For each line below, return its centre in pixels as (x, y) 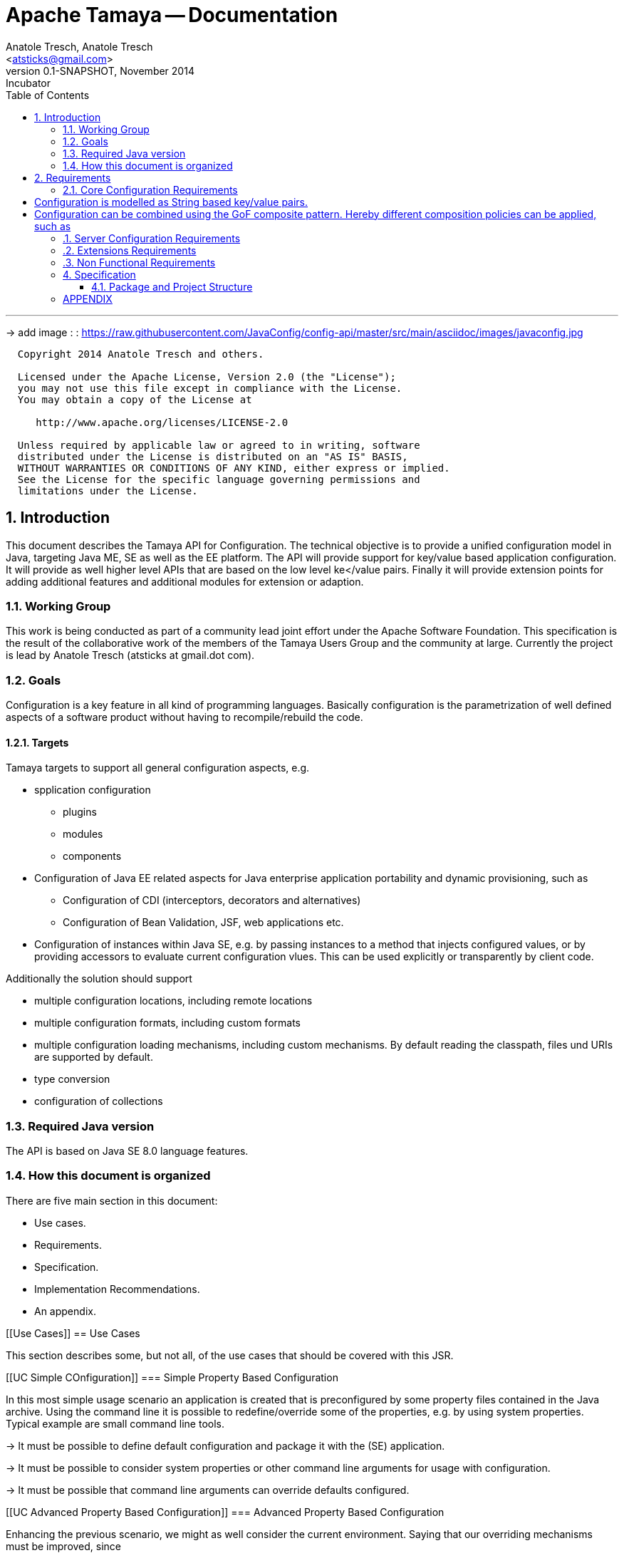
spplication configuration (93, 790)
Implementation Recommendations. (117, 1289)
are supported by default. (94, 1057)
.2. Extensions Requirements (130, 250)
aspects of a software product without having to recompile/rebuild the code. (184, 717)
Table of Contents (48, 95)
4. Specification (99, 274)
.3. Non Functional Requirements (139, 262)
